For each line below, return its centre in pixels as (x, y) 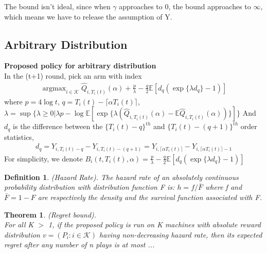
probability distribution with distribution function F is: (90, 187)
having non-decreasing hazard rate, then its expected (181, 234)
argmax (54, 88)
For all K (19, 224)
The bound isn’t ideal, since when (57, 6)
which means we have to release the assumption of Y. (88, 16)
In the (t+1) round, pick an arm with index (73, 75)
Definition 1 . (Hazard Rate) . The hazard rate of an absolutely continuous (121, 177)
